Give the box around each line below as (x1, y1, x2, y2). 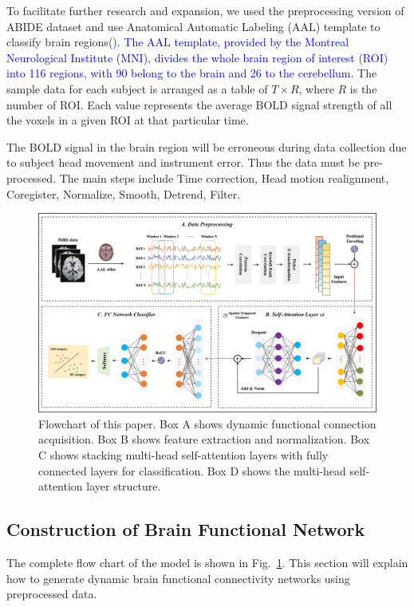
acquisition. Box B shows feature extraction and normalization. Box (38, 431, 370, 447)
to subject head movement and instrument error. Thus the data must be (6, 154, 361, 171)
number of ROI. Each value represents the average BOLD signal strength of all (6, 96, 392, 112)
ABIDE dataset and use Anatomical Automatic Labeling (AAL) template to (6, 18, 380, 34)
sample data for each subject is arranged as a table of (6, 80, 268, 97)
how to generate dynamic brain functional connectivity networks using (6, 570, 350, 586)
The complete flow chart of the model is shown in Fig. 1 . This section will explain (6, 554, 408, 570)
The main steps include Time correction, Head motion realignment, (59, 169, 389, 186)
